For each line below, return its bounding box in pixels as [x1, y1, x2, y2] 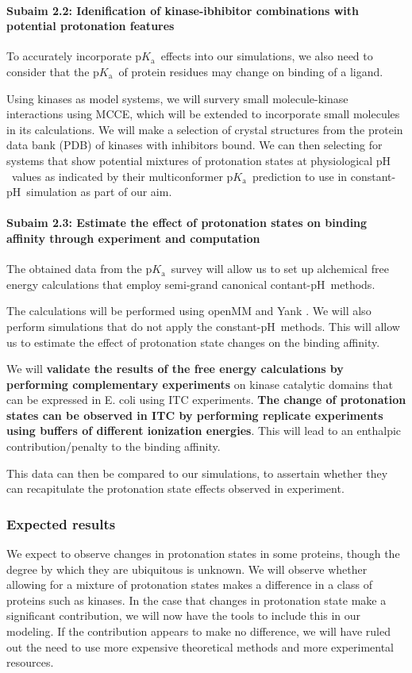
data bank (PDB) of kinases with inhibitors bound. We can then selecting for [6, 137, 383, 153]
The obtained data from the [6, 260, 142, 277]
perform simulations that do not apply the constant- [6, 317, 261, 334]
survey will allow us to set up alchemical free [171, 260, 389, 277]
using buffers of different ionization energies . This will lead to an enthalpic [6, 422, 402, 439]
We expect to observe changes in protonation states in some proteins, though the [6, 545, 400, 562]
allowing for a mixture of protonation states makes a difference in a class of [6, 576, 372, 593]
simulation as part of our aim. [26, 183, 172, 200]
